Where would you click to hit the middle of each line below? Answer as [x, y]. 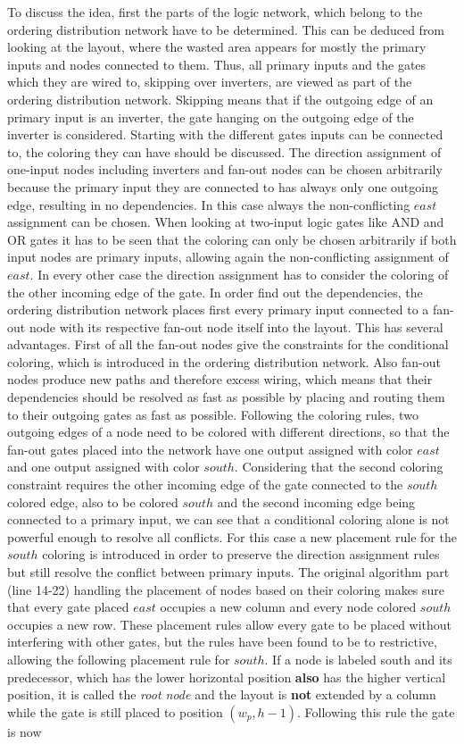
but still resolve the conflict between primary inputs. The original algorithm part [228, 572]
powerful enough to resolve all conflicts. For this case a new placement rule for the [232, 536]
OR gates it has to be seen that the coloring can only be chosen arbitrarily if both [232, 239]
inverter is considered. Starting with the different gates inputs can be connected [225, 134]
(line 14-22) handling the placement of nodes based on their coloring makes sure [226, 589]
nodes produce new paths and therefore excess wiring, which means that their [220, 379]
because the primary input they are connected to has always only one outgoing [223, 186]
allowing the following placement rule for [119, 659]
